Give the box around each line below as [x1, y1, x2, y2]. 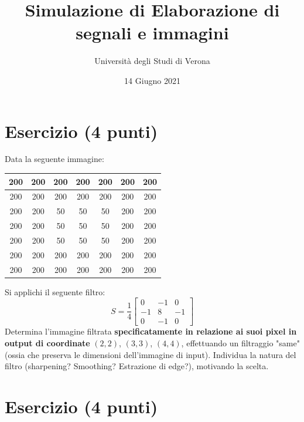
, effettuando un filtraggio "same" [181, 336, 300, 349]
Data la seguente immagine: [5, 153, 104, 165]
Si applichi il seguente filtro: [5, 285, 105, 298]
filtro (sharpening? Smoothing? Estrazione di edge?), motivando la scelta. [5, 360, 269, 372]
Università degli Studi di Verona [94, 55, 210, 67]
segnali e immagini [76, 21, 229, 45]
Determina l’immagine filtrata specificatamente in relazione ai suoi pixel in [5, 325, 297, 337]
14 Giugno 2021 [124, 74, 180, 86]
